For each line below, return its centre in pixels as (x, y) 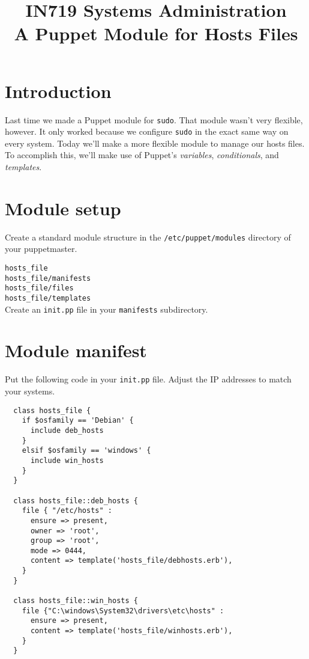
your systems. (30, 391)
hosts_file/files (39, 288)
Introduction (58, 90)
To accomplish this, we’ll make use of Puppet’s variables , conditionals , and (142, 155)
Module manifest (76, 350)
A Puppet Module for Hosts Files (156, 33)
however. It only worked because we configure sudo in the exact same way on (147, 131)
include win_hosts (67, 460)
